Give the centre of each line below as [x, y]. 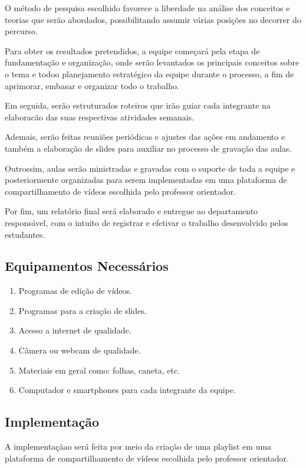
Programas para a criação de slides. [83, 310]
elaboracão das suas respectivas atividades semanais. [100, 117]
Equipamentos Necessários [87, 266]
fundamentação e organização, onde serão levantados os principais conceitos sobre [152, 62]
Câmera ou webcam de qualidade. [80, 350]
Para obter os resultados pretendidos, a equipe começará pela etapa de [132, 50]
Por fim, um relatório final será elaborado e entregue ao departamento [131, 211]
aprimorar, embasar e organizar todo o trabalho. [92, 85]
